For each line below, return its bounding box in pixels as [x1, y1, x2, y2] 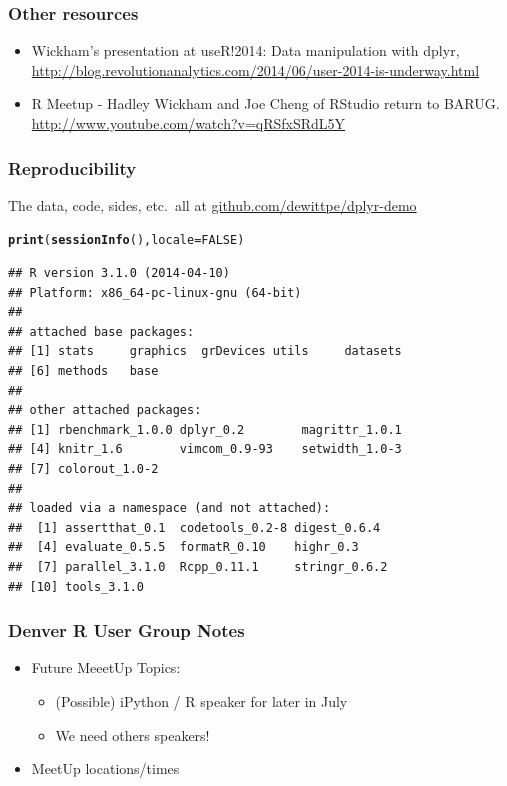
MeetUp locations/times [31, 758, 180, 779]
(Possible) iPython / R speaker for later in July [55, 690, 348, 711]
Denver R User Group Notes [8, 618, 245, 643]
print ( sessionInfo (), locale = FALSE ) [8, 233, 245, 248]
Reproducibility [8, 155, 137, 180]
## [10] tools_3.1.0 [8, 579, 145, 594]
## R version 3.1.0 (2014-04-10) [8, 266, 230, 281]
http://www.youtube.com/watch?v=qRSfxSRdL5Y [31, 113, 346, 133]
